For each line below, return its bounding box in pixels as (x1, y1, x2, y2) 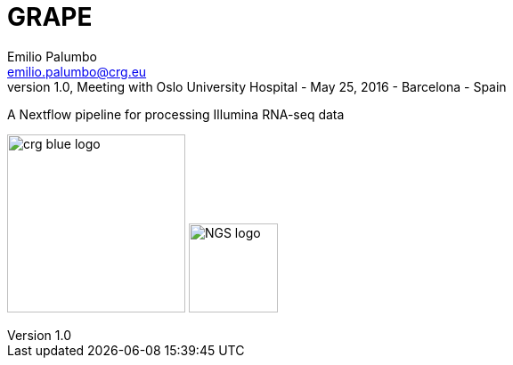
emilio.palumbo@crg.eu (7, 63, 147, 79)
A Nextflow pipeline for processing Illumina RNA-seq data (7, 106, 345, 122)
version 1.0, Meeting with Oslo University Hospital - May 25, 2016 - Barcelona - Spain (7, 78, 507, 94)
